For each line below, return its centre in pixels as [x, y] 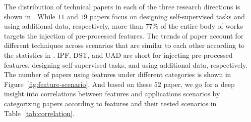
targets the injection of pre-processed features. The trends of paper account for [124, 35]
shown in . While [30, 16]
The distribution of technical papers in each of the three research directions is [122, 6]
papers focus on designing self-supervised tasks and [167, 16]
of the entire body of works [202, 26]
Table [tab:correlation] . [39, 113]
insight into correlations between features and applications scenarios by [112, 94]
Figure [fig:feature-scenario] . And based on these [78, 84]
